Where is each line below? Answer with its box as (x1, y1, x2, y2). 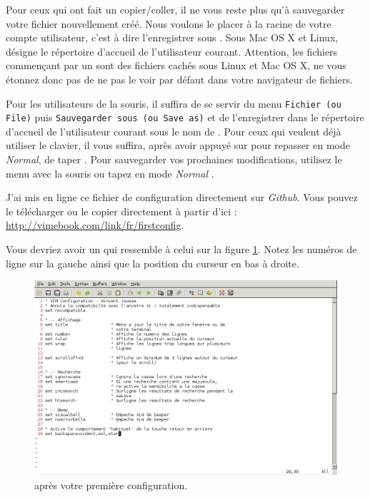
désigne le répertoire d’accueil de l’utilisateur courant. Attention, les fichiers (6, 43, 338, 58)
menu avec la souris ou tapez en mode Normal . (6, 165, 214, 180)
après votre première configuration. (34, 478, 188, 493)
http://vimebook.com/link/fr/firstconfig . (6, 217, 184, 232)
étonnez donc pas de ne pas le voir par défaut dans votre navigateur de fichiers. (6, 71, 353, 86)
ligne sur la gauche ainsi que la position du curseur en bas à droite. (6, 255, 299, 270)
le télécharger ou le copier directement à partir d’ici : (6, 203, 237, 218)
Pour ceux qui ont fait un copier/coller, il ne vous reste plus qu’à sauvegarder (6, 2, 345, 16)
